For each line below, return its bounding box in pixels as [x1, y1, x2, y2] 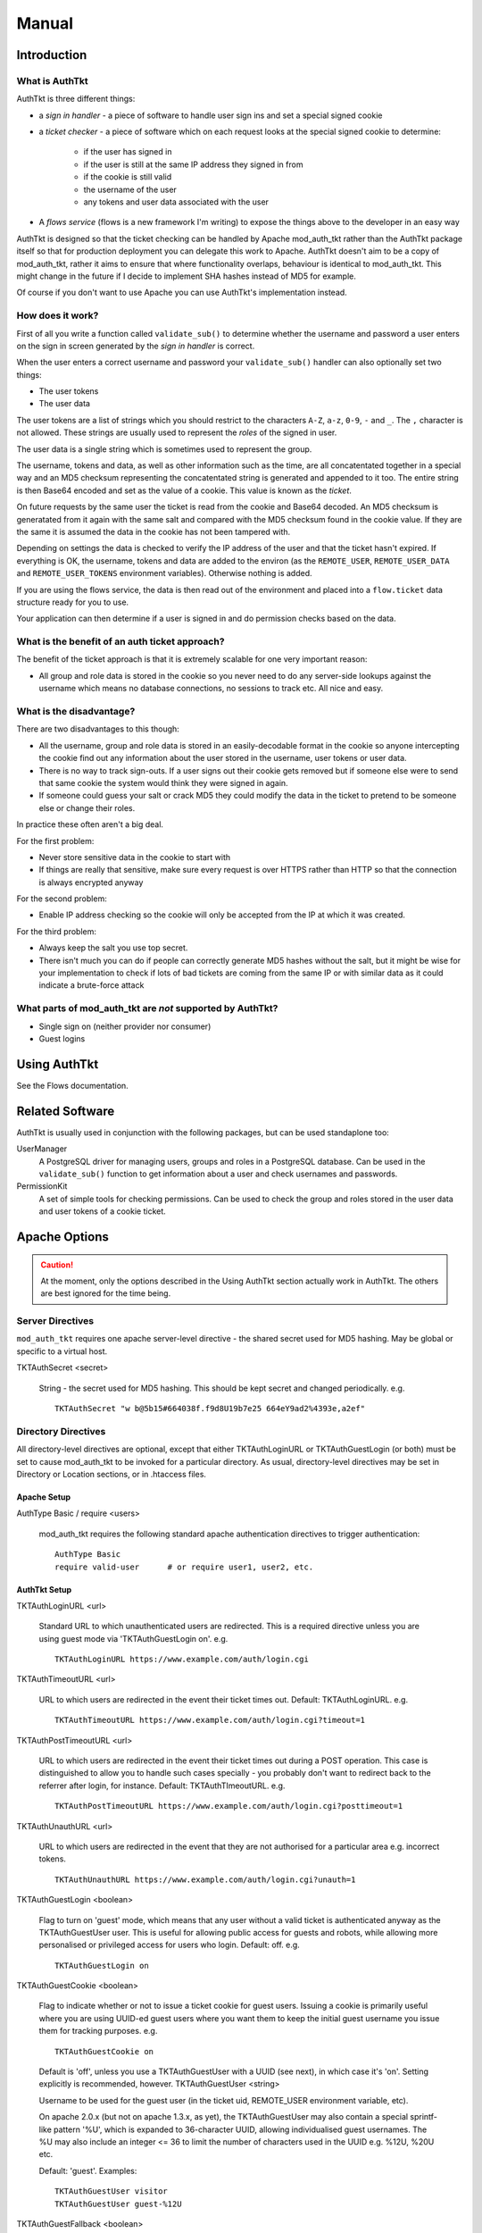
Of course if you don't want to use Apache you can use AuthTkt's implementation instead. [16, 287, 347, 298]
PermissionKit [16, 1181, 68, 1192]
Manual [16, 13, 74, 33]
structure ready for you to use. [16, 597, 129, 607]
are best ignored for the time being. [40, 1288, 171, 1299]
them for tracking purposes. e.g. [38, 2026, 158, 2036]
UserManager [16, 1143, 68, 1154]
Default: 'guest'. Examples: [38, 2165, 137, 2176]
